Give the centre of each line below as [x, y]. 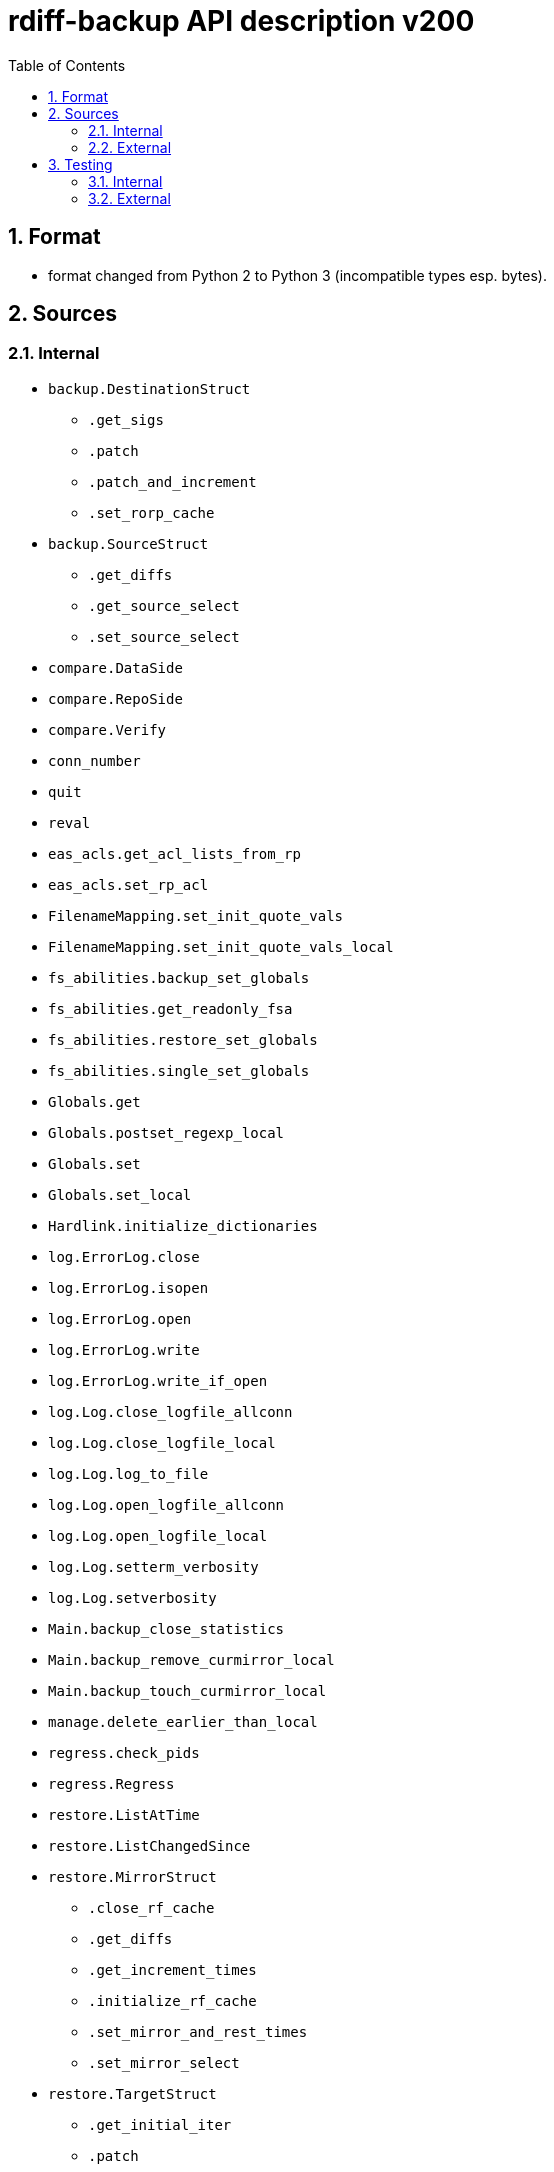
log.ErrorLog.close [124, 1256]
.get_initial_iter [160, 2124]
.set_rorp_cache [151, 512]
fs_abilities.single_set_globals [179, 1070]
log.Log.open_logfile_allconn [166, 1504]
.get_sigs [126, 419]
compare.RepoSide [115, 698]
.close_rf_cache [151, 1907]
